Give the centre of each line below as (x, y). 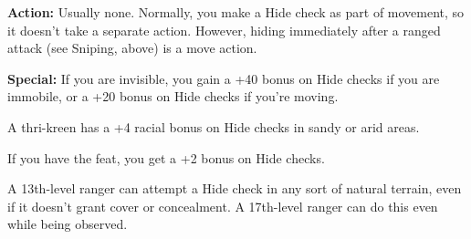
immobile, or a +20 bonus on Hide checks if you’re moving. (173, 96)
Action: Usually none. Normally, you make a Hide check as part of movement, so (236, 12)
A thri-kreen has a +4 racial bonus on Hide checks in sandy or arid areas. (214, 126)
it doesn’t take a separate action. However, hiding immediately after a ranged (224, 30)
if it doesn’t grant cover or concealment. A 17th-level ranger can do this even (223, 206)
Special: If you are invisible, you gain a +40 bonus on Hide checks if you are (224, 78)
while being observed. (68, 224)
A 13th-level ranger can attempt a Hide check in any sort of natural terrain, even (235, 188)
